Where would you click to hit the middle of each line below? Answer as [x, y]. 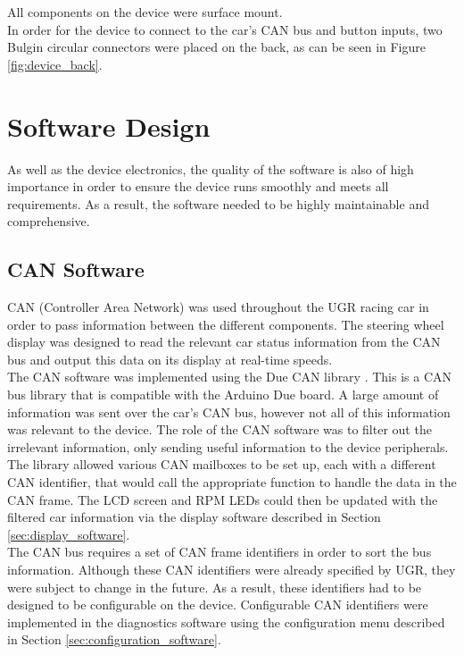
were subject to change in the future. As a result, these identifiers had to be [215, 587]
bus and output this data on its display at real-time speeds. [170, 359]
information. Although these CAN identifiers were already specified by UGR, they [232, 569]
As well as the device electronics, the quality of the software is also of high [211, 168]
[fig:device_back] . [55, 64]
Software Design [109, 126]
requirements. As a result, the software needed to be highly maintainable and [218, 203]
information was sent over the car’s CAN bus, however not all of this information [229, 411]
